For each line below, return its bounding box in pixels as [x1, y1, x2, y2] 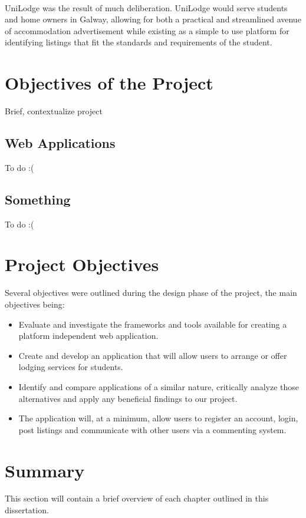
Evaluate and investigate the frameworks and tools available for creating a [18, 318, 287, 330]
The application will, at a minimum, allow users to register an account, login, [18, 412, 298, 424]
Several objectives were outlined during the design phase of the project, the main [5, 286, 297, 299]
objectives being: [5, 298, 65, 310]
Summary [5, 458, 85, 482]
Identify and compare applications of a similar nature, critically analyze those [18, 380, 300, 392]
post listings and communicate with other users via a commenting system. [18, 423, 287, 435]
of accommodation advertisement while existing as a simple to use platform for [5, 24, 289, 37]
